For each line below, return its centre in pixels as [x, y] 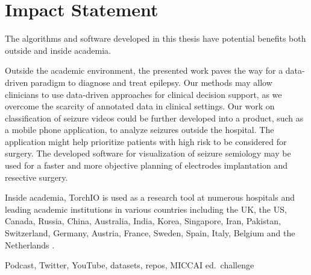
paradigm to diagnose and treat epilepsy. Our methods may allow [151, 82]
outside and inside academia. [58, 50]
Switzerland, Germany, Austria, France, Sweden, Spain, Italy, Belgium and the [150, 233]
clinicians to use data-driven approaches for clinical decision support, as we [143, 94]
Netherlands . [30, 244]
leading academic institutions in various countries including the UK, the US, [146, 209]
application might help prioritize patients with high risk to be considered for [146, 141]
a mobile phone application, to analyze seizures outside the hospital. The [140, 130]
